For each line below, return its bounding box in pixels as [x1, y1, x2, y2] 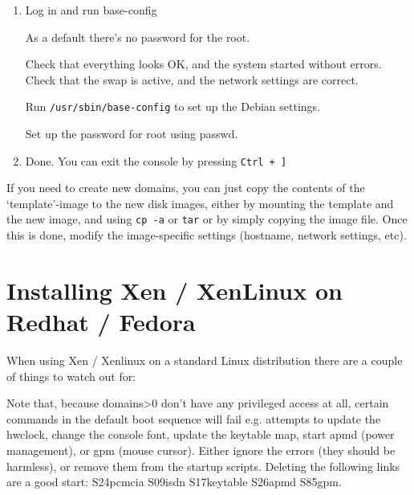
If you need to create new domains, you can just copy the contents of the [6, 179, 365, 196]
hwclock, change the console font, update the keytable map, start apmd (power [6, 426, 395, 443]
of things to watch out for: [6, 367, 136, 384]
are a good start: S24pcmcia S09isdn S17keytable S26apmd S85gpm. [6, 473, 342, 490]
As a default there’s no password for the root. [25, 28, 250, 45]
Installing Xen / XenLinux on [6, 273, 343, 306]
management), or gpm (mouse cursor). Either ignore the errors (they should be [6, 442, 396, 458]
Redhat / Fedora [6, 305, 196, 338]
